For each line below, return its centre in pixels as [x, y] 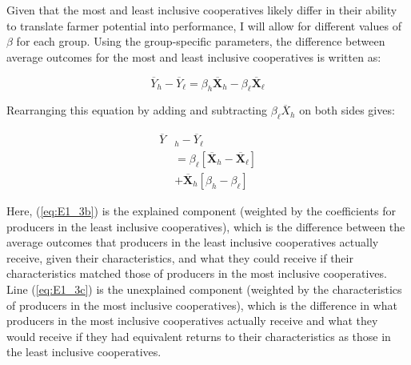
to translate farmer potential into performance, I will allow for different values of [204, 25]
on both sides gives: [347, 110]
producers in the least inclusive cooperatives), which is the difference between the [206, 226]
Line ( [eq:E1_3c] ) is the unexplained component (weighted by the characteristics [204, 289]
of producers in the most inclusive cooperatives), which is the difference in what [202, 305]
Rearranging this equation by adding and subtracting [137, 110]
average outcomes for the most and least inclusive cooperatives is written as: [194, 56]
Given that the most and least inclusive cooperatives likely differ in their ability [202, 10]
